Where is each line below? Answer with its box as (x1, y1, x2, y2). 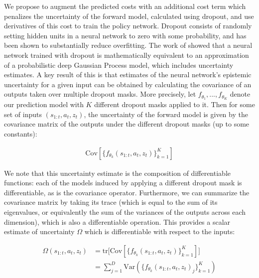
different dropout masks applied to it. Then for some (94, 99, 255, 110)
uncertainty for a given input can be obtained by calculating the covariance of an (4, 79, 252, 89)
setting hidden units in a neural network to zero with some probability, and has (4, 30, 247, 40)
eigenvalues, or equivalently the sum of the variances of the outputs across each (4, 206, 246, 217)
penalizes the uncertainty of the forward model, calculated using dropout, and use (4, 10, 254, 21)
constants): (4, 128, 37, 139)
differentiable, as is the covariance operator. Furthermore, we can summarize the (4, 187, 250, 197)
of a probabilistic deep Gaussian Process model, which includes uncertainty (4, 59, 234, 70)
